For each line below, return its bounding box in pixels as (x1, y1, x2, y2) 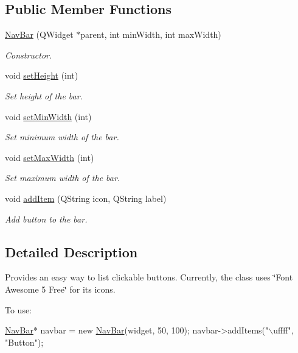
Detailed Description (5, 242, 138, 261)
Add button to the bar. (5, 212, 88, 225)
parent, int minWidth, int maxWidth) (80, 28, 221, 41)
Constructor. (5, 48, 52, 61)
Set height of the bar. (5, 89, 83, 102)
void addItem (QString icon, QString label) (5, 191, 167, 204)
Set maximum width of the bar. (5, 171, 120, 184)
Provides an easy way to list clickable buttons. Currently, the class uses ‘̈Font (5, 271, 293, 283)
